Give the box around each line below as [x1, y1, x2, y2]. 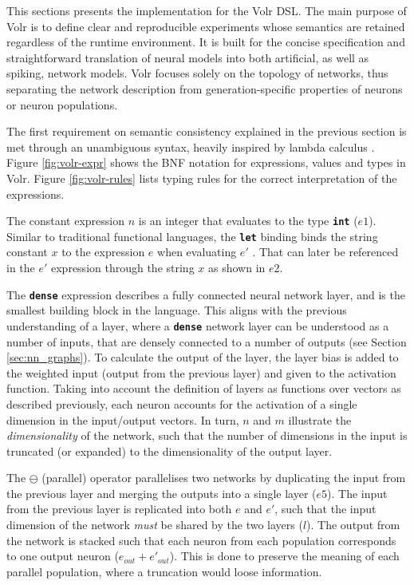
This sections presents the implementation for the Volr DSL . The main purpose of [6, 2, 407, 18]
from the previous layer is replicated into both [6, 500, 232, 517]
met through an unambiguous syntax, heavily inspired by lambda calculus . [6, 138, 375, 155]
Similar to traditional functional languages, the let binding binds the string [6, 227, 378, 244]
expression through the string [51, 259, 195, 276]
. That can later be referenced [252, 243, 399, 260]
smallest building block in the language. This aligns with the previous [6, 302, 347, 318]
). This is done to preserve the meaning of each [169, 547, 400, 564]
